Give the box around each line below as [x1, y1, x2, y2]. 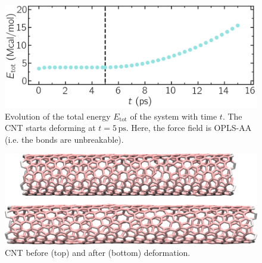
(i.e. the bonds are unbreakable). [5, 133, 124, 145]
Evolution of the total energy [5, 109, 111, 122]
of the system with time [130, 109, 217, 122]
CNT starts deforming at [5, 121, 96, 134]
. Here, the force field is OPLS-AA [126, 121, 252, 134]
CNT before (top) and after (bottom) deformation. [5, 246, 191, 259]
